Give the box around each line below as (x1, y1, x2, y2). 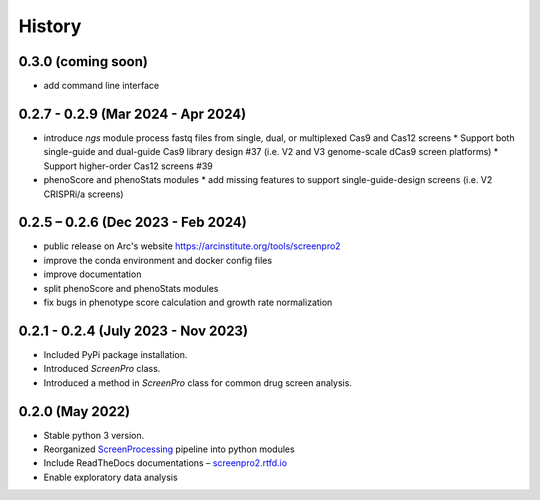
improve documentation (43, 268, 142, 280)
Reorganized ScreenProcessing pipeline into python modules (43, 443, 295, 455)
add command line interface (43, 80, 160, 92)
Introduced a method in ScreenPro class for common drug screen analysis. (43, 376, 352, 389)
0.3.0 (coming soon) (18, 53, 149, 70)
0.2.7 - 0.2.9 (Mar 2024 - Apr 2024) (18, 105, 247, 122)
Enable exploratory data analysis (43, 471, 179, 483)
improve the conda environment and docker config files (43, 254, 273, 266)
